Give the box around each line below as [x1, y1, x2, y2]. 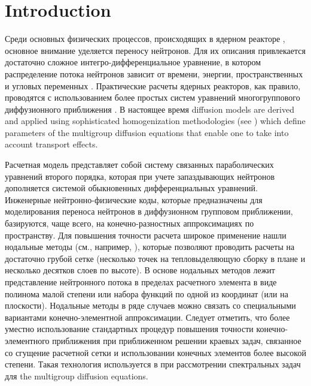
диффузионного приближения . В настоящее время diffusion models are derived [5, 102, 295, 115]
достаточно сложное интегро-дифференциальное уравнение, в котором [5, 56, 261, 68]
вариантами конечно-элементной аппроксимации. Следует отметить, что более [5, 310, 290, 323]
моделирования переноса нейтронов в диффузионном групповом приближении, [5, 205, 293, 218]
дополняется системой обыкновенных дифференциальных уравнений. [5, 182, 258, 194]
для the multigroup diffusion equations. [5, 369, 148, 382]
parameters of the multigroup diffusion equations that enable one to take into [5, 126, 289, 138]
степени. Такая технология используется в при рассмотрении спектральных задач [5, 358, 301, 370]
